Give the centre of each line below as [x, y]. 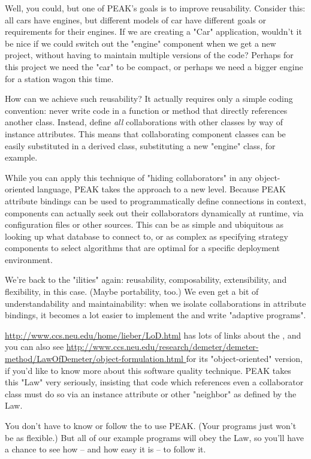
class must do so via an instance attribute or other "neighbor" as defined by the [151, 393]
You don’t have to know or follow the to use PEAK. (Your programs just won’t [151, 425]
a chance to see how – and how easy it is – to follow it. [105, 449]
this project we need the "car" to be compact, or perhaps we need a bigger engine [154, 66]
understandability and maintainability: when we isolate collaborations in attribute [155, 303]
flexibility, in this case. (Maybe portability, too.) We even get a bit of [132, 292]
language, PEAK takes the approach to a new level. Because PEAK [162, 189]
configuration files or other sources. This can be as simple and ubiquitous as [144, 224]
